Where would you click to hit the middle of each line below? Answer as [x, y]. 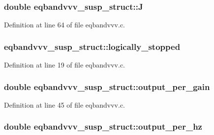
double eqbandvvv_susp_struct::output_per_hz [103, 126]
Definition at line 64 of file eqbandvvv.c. [65, 25]
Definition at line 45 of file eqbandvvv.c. [65, 104]
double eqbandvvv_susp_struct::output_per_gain [107, 86]
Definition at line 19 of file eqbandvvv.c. [65, 65]
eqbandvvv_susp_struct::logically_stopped [92, 46]
